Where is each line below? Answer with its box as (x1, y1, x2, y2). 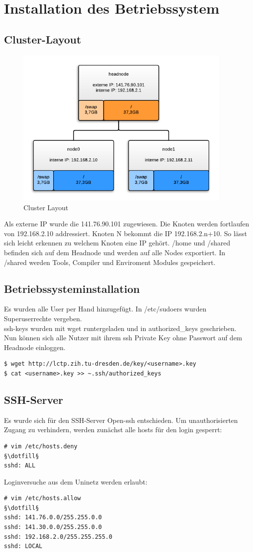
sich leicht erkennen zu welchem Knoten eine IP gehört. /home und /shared (4, 238, 231, 248)
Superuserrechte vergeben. (4, 313, 82, 323)
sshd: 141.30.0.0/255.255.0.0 (4, 524, 102, 531)
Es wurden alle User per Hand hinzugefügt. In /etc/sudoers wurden (4, 304, 207, 314)
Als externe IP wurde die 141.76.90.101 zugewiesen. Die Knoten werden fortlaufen (4, 219, 249, 229)
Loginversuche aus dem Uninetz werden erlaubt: (4, 476, 148, 486)
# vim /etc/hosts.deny (4, 442, 78, 450)
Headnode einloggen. (4, 342, 66, 352)
